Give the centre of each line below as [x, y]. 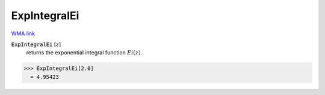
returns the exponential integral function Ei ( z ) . [84, 53]
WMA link [23, 33]
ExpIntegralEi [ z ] [36, 44]
